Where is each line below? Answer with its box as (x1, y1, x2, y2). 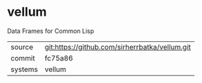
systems (10, 64, 38, 74)
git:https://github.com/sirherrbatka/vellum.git (44, 42, 192, 51)
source (10, 42, 33, 51)
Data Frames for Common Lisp (7, 27, 95, 35)
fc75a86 (44, 53, 73, 62)
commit (10, 53, 35, 62)
